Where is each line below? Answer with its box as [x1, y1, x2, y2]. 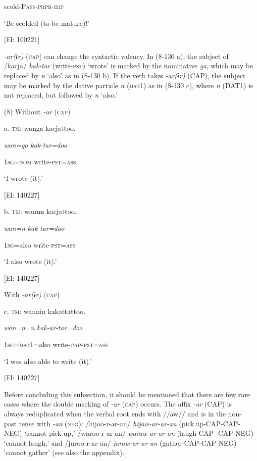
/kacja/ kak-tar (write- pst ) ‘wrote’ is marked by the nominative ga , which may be [4, 60, 253, 71]
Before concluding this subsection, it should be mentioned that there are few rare [4, 389, 251, 399]
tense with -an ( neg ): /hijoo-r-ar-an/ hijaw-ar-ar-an [19, 418, 177, 428]
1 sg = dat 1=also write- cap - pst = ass [4, 339, 108, 350]
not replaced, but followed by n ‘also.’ [4, 90, 117, 100]
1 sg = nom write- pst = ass [4, 156, 76, 166]
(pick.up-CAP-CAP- [179, 418, 241, 428]
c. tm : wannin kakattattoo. [4, 306, 86, 316]
